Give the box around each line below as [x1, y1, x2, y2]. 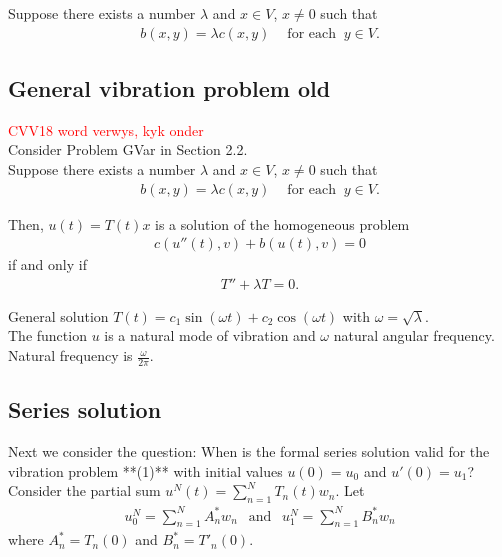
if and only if [8, 254, 87, 275]
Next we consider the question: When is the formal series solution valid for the [8, 441, 490, 462]
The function [8, 325, 87, 346]
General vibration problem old [8, 73, 331, 104]
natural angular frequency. [333, 325, 495, 346]
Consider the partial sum [8, 480, 161, 501]
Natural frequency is [8, 345, 133, 366]
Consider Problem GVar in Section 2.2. [8, 139, 248, 160]
